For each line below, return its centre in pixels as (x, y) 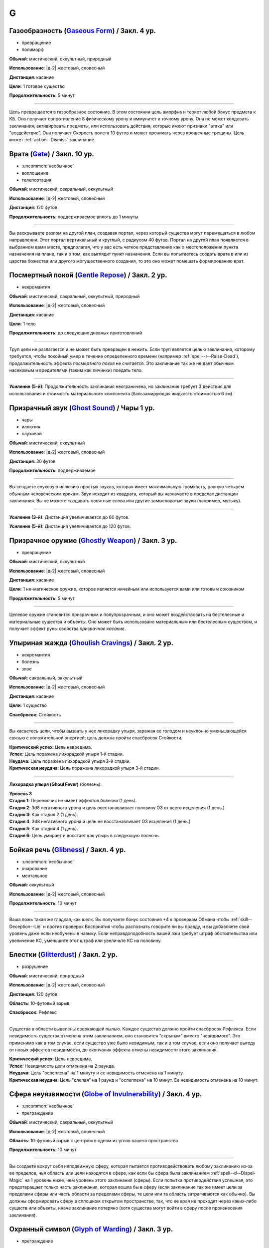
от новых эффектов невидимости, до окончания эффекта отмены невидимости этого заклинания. (114, 1050)
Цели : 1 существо (28, 705)
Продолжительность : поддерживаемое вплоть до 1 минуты (74, 217)
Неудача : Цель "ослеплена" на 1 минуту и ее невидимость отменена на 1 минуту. (97, 1073)
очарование (34, 869)
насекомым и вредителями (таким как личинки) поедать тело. (76, 370)
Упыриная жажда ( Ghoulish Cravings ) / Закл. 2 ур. (91, 643)
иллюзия (31, 427)
